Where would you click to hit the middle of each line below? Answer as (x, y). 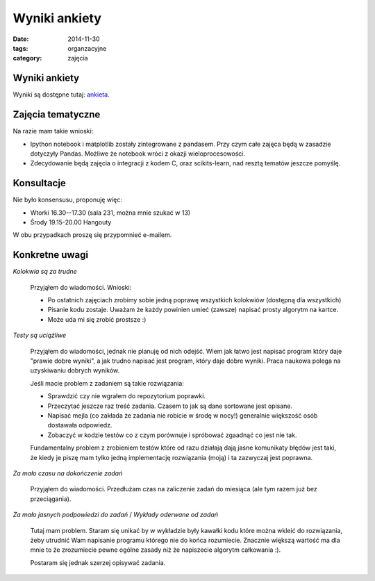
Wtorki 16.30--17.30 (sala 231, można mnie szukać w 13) (110, 213)
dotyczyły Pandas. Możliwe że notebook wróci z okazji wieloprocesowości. (138, 154)
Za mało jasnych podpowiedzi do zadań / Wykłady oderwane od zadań (116, 515)
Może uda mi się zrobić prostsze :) (97, 319)
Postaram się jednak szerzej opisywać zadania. (98, 562)
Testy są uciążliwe (40, 335)
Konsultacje (39, 183)
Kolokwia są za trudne (45, 272)
